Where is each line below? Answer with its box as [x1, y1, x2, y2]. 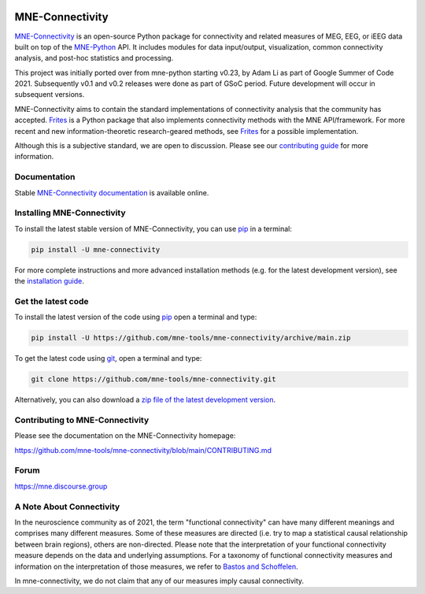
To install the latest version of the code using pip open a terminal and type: [14, 312, 257, 322]
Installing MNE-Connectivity [14, 207, 126, 218]
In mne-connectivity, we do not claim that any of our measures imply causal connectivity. [14, 576, 305, 585]
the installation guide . [14, 277, 84, 286]
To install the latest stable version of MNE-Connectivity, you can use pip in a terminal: [14, 224, 293, 233]
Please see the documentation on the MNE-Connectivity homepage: [14, 431, 236, 440]
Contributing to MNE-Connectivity [14, 414, 150, 425]
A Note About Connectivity [14, 501, 120, 512]
